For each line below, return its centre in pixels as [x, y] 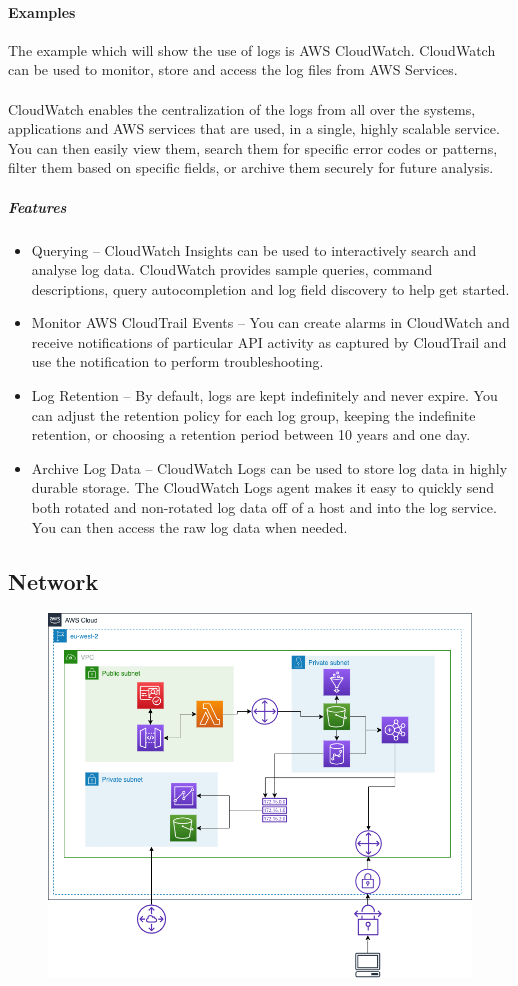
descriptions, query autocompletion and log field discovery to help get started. [270, 288]
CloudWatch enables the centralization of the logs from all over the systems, [242, 108]
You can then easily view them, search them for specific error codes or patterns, [253, 147]
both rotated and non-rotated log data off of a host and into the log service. [264, 507]
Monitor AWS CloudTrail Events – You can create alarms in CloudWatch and [270, 322]
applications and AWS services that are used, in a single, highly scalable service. [254, 128]
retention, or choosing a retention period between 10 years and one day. [251, 434]
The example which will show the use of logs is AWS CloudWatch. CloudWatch [252, 49]
